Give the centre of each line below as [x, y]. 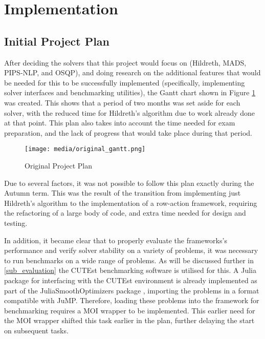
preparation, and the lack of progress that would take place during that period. [128, 132]
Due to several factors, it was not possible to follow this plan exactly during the [129, 183]
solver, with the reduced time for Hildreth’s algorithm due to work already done [130, 112]
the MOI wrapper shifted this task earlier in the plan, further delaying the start [129, 320]
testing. [16, 223]
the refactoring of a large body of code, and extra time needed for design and [125, 213]
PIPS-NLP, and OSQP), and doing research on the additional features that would [132, 72]
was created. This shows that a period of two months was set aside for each [122, 102]
